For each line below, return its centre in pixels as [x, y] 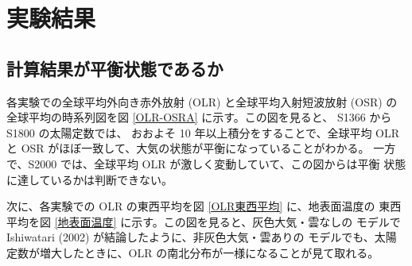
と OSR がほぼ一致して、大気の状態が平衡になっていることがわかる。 [188, 148]
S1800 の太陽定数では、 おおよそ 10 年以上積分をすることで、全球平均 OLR [203, 132]
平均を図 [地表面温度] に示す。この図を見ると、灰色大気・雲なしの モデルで [204, 221]
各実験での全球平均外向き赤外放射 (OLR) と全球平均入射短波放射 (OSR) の [202, 101]
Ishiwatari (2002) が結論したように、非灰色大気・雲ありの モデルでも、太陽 [202, 237]
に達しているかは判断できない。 [90, 179]
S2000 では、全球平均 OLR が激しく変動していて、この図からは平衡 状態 [217, 163]
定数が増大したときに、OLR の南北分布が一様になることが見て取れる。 [193, 252]
